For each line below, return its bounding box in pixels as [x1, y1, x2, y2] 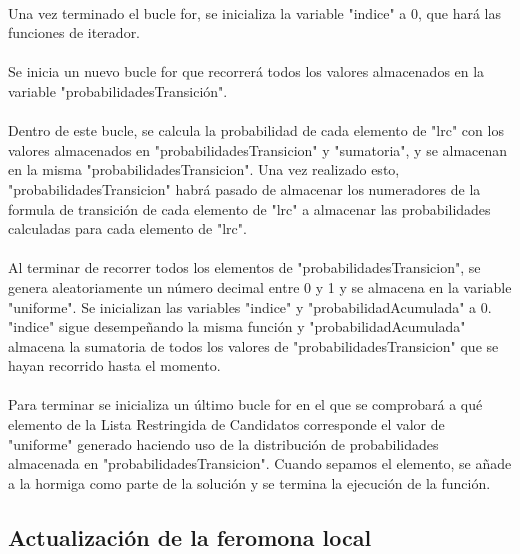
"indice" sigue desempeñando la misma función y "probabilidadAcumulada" [8, 316, 466, 337]
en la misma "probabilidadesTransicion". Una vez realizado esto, [8, 159, 400, 180]
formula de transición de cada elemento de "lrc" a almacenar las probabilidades [8, 198, 491, 219]
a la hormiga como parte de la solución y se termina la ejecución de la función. [8, 472, 491, 493]
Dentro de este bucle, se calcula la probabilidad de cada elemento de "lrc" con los [8, 120, 504, 141]
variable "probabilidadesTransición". [8, 80, 228, 101]
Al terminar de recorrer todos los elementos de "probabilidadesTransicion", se [8, 257, 481, 278]
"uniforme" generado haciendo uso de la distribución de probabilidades [8, 433, 439, 454]
